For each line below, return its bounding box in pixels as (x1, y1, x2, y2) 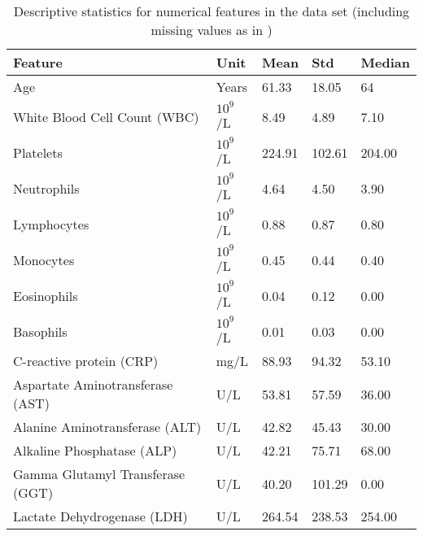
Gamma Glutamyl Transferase (13, 464, 185, 483)
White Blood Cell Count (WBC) (13, 107, 199, 126)
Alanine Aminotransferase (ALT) (13, 417, 202, 436)
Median (360, 53, 410, 72)
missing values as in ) (150, 20, 273, 39)
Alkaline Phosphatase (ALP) (13, 441, 177, 460)
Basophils (13, 321, 68, 341)
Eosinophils (13, 285, 78, 305)
